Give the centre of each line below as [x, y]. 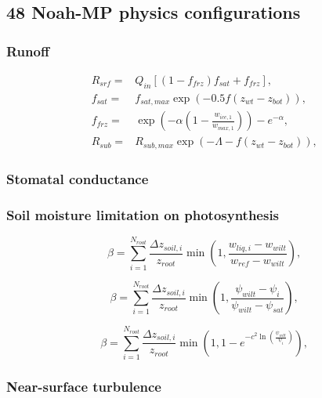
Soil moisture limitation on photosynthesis [143, 214]
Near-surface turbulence [84, 386]
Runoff [28, 51]
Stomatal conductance [78, 178]
